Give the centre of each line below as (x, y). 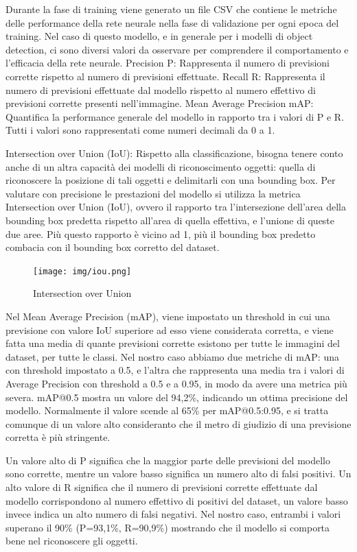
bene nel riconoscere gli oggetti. (72, 541)
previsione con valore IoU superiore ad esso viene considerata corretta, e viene (170, 329)
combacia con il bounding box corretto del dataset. (113, 247)
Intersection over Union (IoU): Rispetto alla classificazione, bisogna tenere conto (174, 153)
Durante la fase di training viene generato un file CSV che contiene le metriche (171, 9)
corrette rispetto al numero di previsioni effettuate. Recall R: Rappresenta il (165, 76)
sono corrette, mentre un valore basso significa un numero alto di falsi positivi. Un (178, 473)
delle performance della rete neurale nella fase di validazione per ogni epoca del (172, 22)
